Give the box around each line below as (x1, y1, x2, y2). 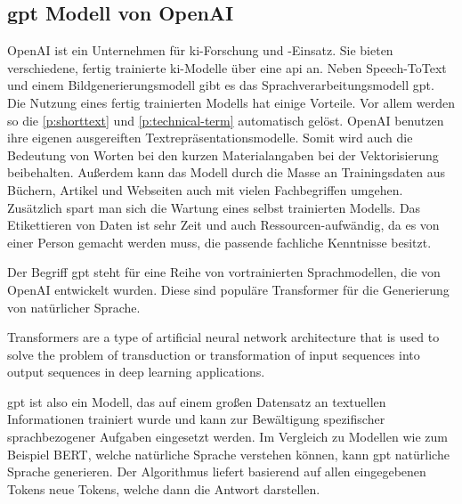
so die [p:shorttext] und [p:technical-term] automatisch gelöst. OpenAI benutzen (7, 110, 444, 129)
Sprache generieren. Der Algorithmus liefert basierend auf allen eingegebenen (7, 462, 426, 481)
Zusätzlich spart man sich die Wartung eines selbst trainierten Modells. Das (7, 198, 421, 216)
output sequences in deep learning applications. (7, 362, 265, 381)
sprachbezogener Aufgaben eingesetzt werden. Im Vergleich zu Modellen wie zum (7, 427, 448, 446)
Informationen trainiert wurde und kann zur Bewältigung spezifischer (7, 410, 385, 428)
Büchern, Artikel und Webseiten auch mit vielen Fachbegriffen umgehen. (7, 180, 403, 199)
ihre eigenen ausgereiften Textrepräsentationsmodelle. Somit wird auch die (7, 128, 413, 147)
